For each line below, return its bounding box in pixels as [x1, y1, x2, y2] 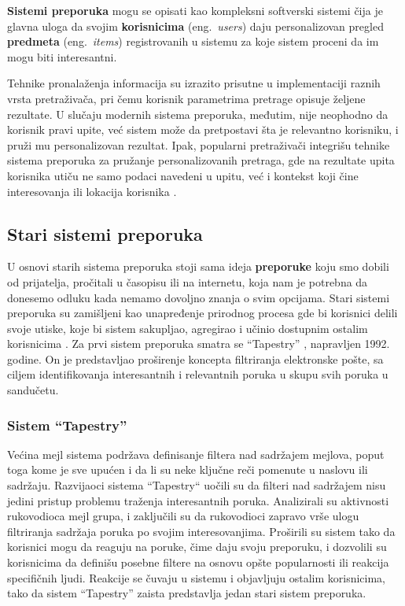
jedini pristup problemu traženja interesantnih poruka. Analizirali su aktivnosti [7, 492, 389, 508]
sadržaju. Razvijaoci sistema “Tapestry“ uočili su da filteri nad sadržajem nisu [7, 477, 386, 493]
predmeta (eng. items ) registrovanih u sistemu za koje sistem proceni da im [7, 33, 379, 50]
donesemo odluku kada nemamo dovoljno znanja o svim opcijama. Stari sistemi [7, 289, 390, 305]
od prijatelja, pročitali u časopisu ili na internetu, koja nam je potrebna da [7, 273, 368, 290]
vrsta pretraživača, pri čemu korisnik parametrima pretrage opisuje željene [7, 90, 366, 106]
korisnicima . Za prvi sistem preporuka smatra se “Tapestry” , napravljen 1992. [7, 335, 390, 352]
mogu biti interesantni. [7, 48, 117, 65]
